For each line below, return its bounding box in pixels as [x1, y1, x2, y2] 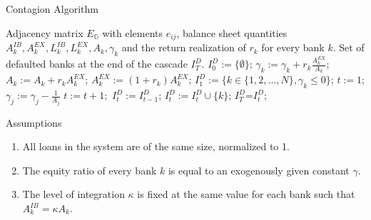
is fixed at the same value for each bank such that [137, 187, 355, 201]
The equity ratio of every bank [22, 162, 157, 177]
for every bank [261, 40, 325, 55]
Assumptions [6, 115, 62, 130]
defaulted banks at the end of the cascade [6, 56, 188, 71]
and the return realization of [121, 40, 246, 55]
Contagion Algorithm [6, 1, 98, 16]
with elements [102, 25, 163, 40]
